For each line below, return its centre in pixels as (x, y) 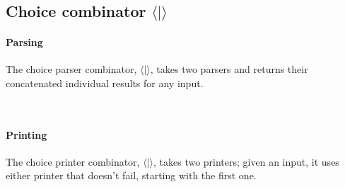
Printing (27, 134)
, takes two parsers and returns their (229, 69)
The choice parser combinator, (71, 69)
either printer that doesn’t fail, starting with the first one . (131, 175)
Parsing (24, 41)
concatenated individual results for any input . (105, 83)
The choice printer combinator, (73, 161)
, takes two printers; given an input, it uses (246, 161)
